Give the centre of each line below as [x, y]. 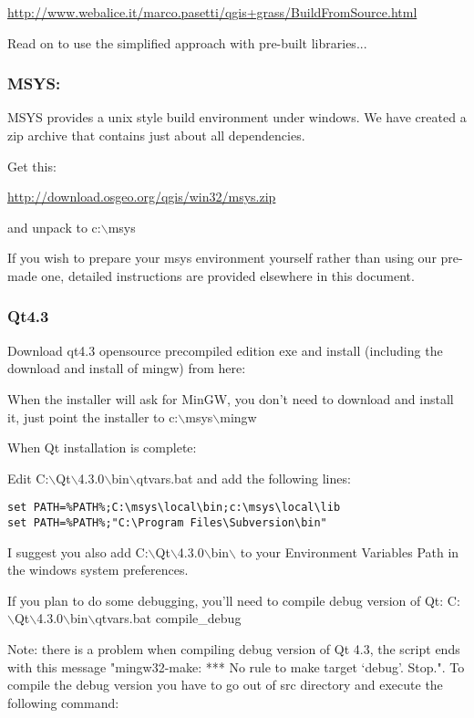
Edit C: [28, 478]
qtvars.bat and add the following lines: [243, 478]
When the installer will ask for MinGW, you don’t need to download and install [231, 398]
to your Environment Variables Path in [350, 552]
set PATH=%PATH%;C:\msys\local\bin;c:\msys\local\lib [174, 508]
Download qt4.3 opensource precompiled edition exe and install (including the [225, 350]
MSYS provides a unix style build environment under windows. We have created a [237, 117]
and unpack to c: [54, 227]
